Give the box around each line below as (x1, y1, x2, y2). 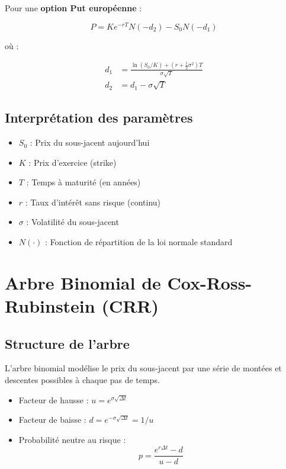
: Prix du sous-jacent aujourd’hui (30, 136, 150, 149)
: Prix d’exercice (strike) (28, 156, 117, 168)
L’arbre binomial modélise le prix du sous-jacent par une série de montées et (5, 362, 282, 374)
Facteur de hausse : (18, 393, 89, 406)
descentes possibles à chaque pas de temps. (5, 374, 160, 386)
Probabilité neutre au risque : (18, 433, 126, 445)
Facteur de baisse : (18, 413, 86, 426)
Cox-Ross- (167, 270, 252, 294)
